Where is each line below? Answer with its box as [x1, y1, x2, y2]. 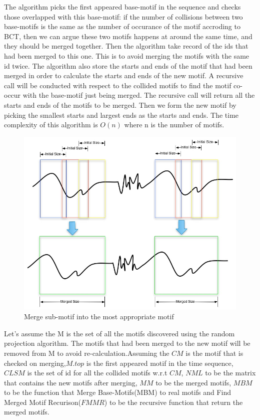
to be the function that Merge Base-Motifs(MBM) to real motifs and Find [4, 387, 231, 397]
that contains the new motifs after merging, [4, 377, 137, 387]
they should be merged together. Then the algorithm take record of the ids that [4, 41, 248, 51]
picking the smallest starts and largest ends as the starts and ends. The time [4, 109, 239, 120]
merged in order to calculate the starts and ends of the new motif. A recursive [4, 70, 243, 81]
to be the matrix [205, 367, 256, 378]
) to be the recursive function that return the [104, 396, 243, 407]
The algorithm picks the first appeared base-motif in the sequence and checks [4, 2, 241, 12]
